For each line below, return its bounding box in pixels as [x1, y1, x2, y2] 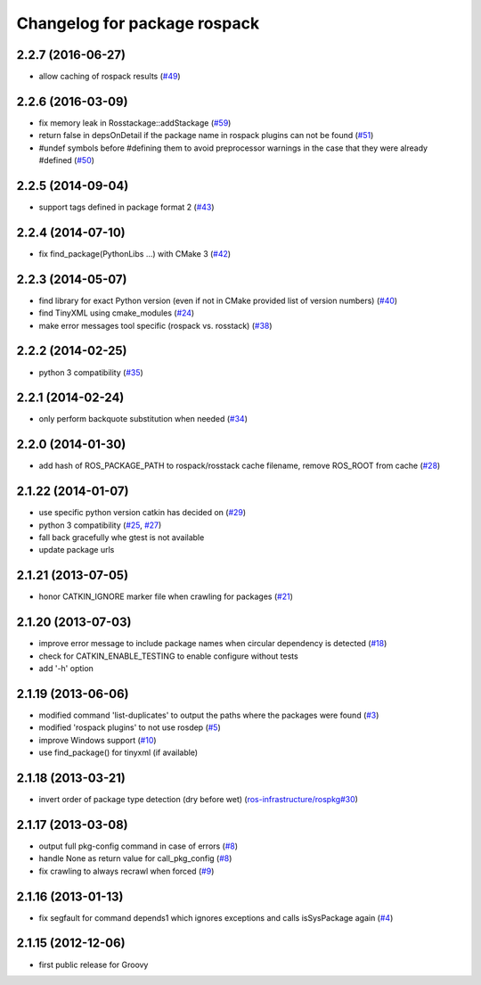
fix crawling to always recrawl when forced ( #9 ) [38, 866, 215, 876]
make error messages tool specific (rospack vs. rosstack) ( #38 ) [38, 320, 273, 331]
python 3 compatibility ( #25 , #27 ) [38, 520, 162, 530]
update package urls [38, 545, 115, 555]
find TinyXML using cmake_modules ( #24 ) [38, 308, 195, 318]
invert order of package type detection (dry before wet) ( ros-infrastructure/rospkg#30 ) [38, 794, 358, 805]
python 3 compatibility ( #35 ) [38, 366, 144, 378]
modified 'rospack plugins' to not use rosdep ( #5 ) [38, 722, 222, 733]
